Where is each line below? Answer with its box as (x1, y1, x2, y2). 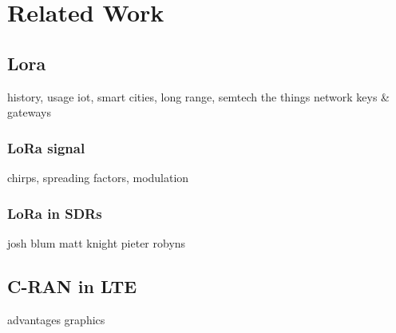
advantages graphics (7, 311, 105, 327)
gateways (7, 104, 51, 121)
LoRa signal (7, 137, 85, 157)
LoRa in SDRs (7, 203, 102, 223)
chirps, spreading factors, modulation (7, 168, 189, 185)
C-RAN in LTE (7, 273, 137, 298)
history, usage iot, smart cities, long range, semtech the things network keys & (7, 88, 390, 105)
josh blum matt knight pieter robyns (7, 234, 186, 251)
